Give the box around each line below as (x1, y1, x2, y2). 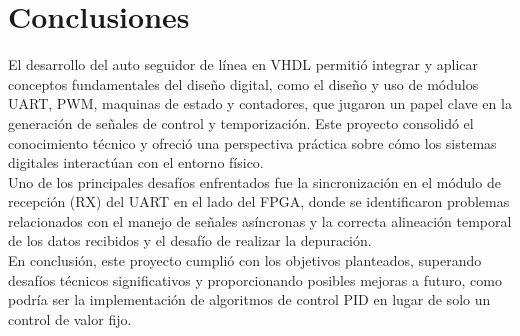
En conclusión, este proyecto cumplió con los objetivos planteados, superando (8, 250, 482, 271)
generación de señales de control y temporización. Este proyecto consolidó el (8, 112, 474, 133)
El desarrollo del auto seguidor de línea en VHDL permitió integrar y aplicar (8, 54, 479, 75)
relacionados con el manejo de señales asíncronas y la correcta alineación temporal (8, 210, 512, 231)
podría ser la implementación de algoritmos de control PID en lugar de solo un (8, 289, 491, 310)
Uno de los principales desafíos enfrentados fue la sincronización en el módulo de (8, 171, 501, 192)
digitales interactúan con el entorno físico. (8, 152, 264, 173)
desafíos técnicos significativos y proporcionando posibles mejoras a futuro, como (8, 269, 502, 290)
